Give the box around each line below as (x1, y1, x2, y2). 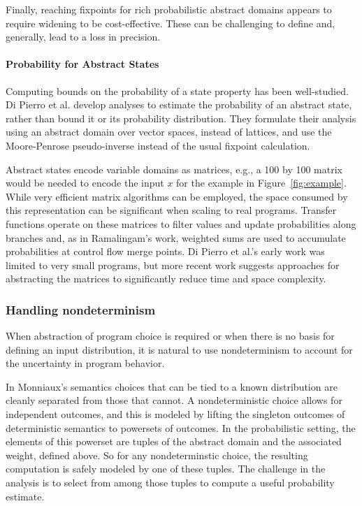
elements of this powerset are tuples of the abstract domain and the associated (6, 434, 342, 449)
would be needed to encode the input (6, 175, 164, 190)
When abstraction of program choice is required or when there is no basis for (6, 328, 335, 343)
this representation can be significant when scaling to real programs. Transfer (6, 203, 337, 217)
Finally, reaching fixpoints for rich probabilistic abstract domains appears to (6, 2, 332, 16)
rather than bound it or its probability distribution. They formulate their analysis (6, 110, 356, 125)
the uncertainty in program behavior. (6, 356, 165, 370)
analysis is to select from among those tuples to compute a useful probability (6, 475, 335, 490)
